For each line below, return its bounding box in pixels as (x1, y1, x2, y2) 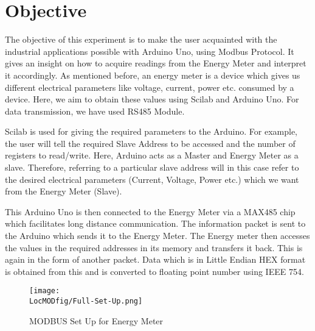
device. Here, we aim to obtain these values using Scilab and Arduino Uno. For (5, 93, 299, 105)
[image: (29, 287, 60, 296)
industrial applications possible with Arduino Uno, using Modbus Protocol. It (5, 44, 294, 57)
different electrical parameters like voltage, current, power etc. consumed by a (5, 80, 294, 93)
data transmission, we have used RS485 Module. (5, 104, 185, 117)
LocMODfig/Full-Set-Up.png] (29, 297, 143, 306)
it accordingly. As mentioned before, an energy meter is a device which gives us (5, 68, 300, 81)
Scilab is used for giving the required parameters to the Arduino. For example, (5, 125, 298, 138)
